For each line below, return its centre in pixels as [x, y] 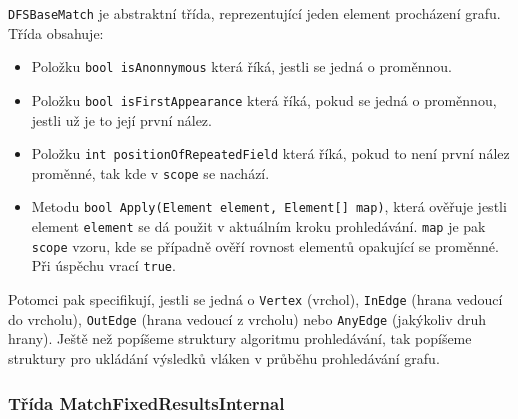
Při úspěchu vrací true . [103, 265]
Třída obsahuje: [56, 32]
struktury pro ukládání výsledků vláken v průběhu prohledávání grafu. [224, 358]
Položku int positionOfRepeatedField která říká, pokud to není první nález [270, 153]
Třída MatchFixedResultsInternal [146, 402]
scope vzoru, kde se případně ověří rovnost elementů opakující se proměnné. [265, 245]
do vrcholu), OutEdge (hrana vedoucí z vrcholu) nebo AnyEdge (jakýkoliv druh [247, 318]
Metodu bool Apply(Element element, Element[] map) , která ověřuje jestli [269, 206]
